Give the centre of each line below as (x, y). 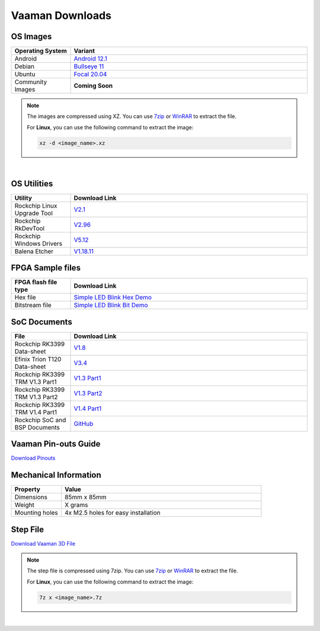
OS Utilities (32, 184)
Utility (23, 197)
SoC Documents (41, 322)
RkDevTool (29, 228)
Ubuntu (25, 74)
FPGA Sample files (46, 268)
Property (28, 489)
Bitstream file (33, 305)
